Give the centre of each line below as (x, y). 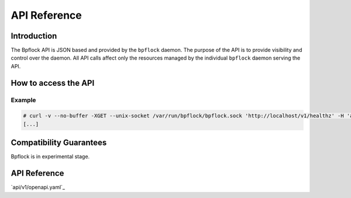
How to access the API (53, 83)
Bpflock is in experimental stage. (50, 157)
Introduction (34, 36)
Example (23, 100)
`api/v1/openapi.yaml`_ (38, 187)
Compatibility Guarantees (59, 143)
